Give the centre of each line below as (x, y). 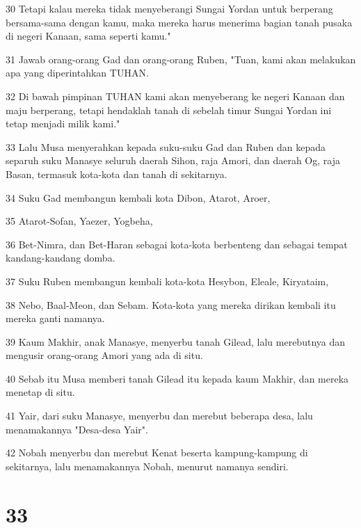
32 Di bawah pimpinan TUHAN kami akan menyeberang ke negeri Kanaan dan (175, 96)
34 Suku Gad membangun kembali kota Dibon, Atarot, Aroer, (138, 197)
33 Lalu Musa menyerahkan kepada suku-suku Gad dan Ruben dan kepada (166, 146)
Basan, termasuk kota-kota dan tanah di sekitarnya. (117, 174)
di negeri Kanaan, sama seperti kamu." (88, 36)
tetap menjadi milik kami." (63, 123)
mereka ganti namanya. (55, 318)
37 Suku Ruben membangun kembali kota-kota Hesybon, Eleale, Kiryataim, (167, 281)
